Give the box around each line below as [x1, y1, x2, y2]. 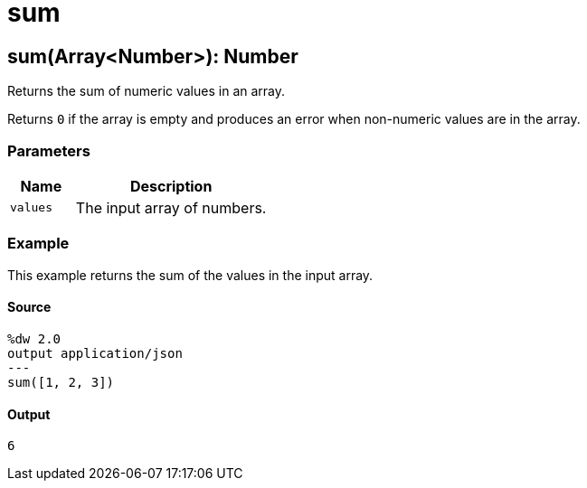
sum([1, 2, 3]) [7, 374, 115, 389]
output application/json [7, 345, 183, 361]
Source [7, 299, 52, 315]
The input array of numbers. [75, 198, 267, 217]
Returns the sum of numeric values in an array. [7, 83, 286, 99]
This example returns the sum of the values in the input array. [7, 267, 374, 283]
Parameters [7, 141, 90, 160]
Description [129, 176, 213, 195]
